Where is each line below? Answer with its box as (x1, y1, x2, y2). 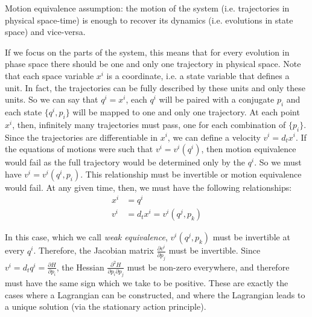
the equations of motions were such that (5, 142, 153, 155)
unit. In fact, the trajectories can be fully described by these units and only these (5, 81, 305, 94)
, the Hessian (56, 260, 104, 273)
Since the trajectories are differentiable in (5, 130, 158, 143)
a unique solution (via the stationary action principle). (5, 300, 206, 313)
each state (5, 105, 42, 118)
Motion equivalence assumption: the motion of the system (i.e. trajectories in (5, 2, 290, 14)
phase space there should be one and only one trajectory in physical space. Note (5, 57, 301, 70)
